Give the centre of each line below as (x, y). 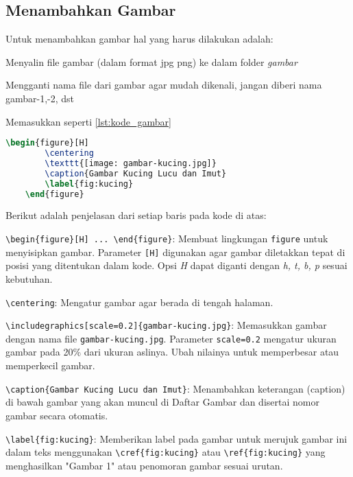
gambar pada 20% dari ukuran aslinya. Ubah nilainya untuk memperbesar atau (172, 352)
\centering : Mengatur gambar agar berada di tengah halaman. (139, 302)
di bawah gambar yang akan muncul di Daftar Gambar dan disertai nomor (162, 402)
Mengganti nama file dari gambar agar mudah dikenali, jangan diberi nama (164, 85)
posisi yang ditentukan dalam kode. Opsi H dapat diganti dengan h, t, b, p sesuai (176, 265)
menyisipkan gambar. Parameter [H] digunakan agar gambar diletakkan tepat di (175, 252)
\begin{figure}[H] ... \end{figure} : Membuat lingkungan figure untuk (167, 238)
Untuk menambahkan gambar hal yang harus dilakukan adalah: (139, 39)
